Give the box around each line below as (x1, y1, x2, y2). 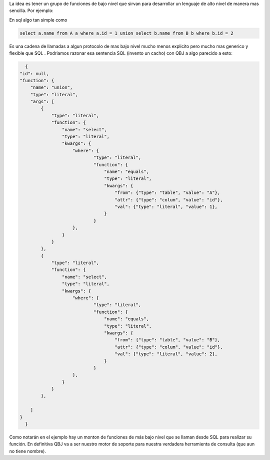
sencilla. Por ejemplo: (9, 8, 53, 14)
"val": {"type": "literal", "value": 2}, (114, 351, 217, 357)
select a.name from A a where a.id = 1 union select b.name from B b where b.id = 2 (19, 30, 233, 36)
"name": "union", (30, 85, 73, 90)
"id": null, (19, 71, 49, 76)
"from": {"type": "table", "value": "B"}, (114, 337, 220, 343)
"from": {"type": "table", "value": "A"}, (114, 190, 220, 195)
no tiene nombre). (9, 448, 46, 454)
